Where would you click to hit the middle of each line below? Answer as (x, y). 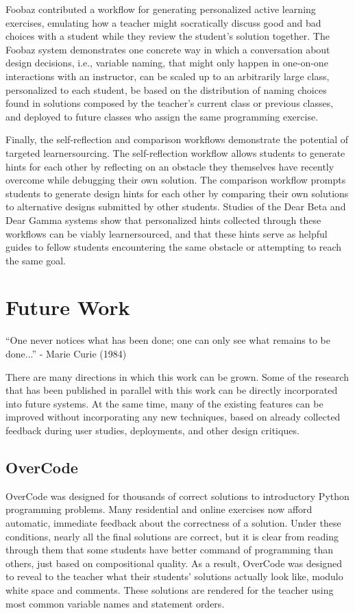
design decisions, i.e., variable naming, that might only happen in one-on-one (167, 63)
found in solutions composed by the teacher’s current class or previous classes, (170, 103)
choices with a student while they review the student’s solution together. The (168, 36)
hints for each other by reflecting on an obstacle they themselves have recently (170, 166)
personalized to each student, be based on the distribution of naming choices (166, 89)
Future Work (68, 307)
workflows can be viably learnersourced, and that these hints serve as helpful (167, 233)
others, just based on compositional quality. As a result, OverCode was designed (174, 563)
